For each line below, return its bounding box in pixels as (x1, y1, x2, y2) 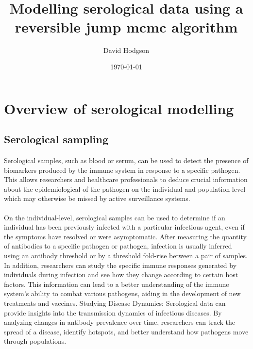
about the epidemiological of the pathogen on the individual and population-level (4, 183, 246, 194)
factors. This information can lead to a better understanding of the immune (4, 279, 229, 289)
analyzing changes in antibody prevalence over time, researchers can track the (4, 317, 236, 327)
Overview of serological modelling (4, 98, 234, 118)
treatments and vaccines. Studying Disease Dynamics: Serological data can (4, 298, 226, 308)
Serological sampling (4, 132, 108, 147)
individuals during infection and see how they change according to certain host (4, 269, 238, 280)
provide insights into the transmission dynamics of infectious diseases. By (4, 307, 222, 317)
